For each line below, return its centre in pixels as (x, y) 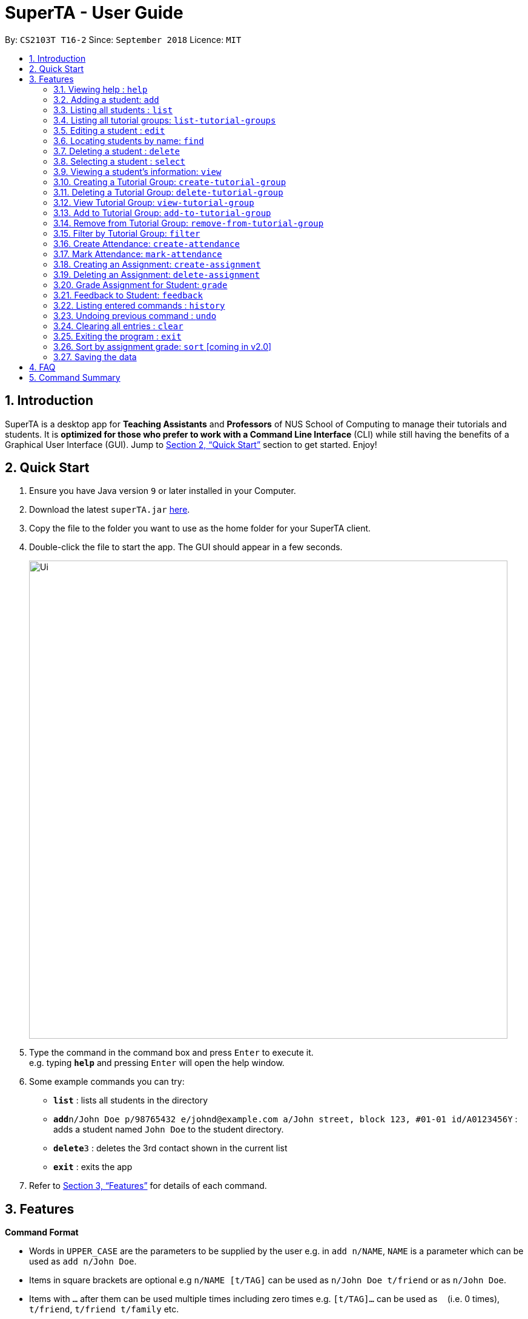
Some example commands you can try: (107, 1082)
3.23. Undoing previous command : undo (135, 315)
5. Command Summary (75, 377)
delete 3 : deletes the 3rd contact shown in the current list (170, 1148)
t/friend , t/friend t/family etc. (104, 1309)
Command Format (42, 1232)
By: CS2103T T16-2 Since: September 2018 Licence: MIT (123, 39)
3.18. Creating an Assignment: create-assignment (157, 264)
